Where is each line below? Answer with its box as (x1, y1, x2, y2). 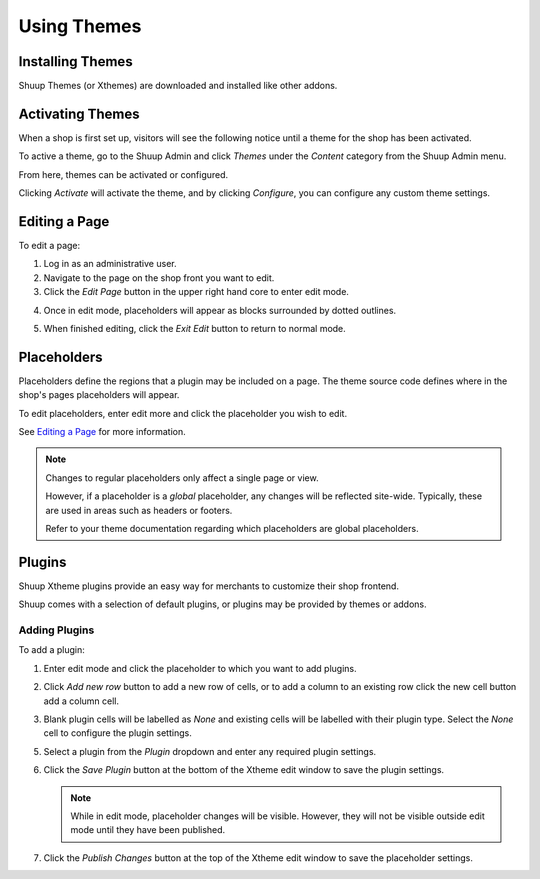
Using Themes (18, 15, 142, 37)
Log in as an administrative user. (43, 258, 177, 270)
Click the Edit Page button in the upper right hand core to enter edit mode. (43, 286, 350, 298)
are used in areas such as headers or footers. (45, 504, 233, 516)
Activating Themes (18, 105, 140, 122)
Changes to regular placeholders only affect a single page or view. (45, 471, 319, 484)
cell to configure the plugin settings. (43, 727, 192, 739)
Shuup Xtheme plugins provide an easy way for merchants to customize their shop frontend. (18, 580, 400, 592)
